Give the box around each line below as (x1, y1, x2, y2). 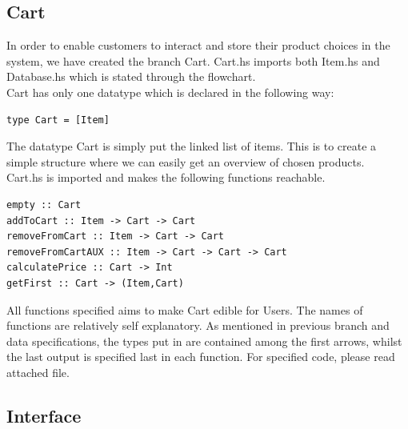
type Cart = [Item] (6, 114, 110, 126)
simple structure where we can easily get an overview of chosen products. (6, 153, 365, 170)
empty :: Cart (6, 198, 82, 210)
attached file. (6, 363, 70, 380)
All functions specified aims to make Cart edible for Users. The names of (6, 301, 363, 318)
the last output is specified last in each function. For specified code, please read (6, 348, 395, 365)
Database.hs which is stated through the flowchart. (6, 68, 256, 85)
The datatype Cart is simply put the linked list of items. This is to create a (6, 138, 377, 154)
